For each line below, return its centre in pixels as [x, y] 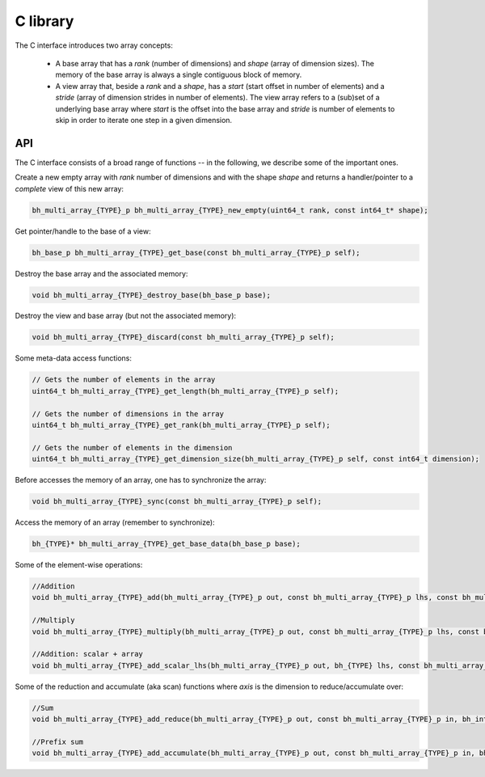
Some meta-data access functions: [74, 358]
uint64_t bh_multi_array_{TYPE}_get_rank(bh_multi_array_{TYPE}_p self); [181, 425]
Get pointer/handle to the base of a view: [83, 231]
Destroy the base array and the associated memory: [101, 273]
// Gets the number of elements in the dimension [132, 448]
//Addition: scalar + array [87, 654]
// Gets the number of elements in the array [124, 380]
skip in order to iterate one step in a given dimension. [144, 120]
